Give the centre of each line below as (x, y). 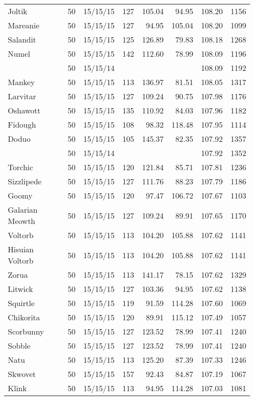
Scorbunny (26, 331)
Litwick (21, 289)
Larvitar (22, 96)
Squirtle (21, 303)
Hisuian (21, 249)
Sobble (19, 345)
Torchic (21, 167)
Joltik (18, 11)
